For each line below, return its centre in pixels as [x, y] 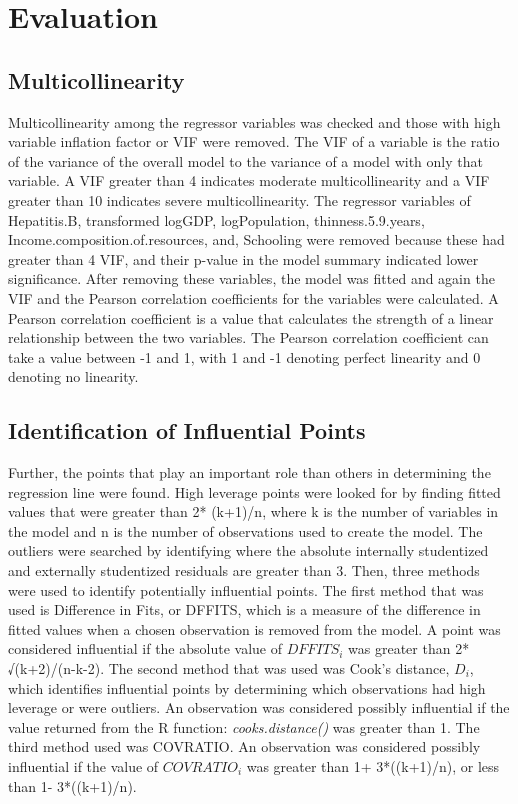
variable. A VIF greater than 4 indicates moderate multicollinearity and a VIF [249, 180]
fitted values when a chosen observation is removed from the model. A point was [254, 628]
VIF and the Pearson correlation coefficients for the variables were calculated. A [253, 297]
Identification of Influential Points [187, 430]
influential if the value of [83, 766]
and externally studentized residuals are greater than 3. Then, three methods [244, 570]
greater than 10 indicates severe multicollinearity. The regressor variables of [239, 199]
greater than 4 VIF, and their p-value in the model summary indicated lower [243, 258]
